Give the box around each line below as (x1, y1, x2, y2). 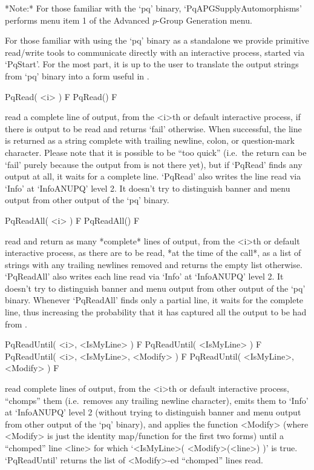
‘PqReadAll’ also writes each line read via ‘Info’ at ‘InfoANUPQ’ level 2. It (5, 270, 284, 283)
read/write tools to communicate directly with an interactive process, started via (5, 45, 305, 58)
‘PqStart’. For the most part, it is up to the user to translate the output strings (5, 58, 299, 70)
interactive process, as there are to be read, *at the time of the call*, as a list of (5, 246, 301, 259)
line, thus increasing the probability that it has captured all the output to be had (5, 306, 307, 318)
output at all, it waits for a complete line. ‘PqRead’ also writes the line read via (5, 170, 301, 183)
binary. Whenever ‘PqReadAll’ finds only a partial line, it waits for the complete (5, 294, 304, 306)
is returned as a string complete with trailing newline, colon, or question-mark (5, 134, 295, 147)
